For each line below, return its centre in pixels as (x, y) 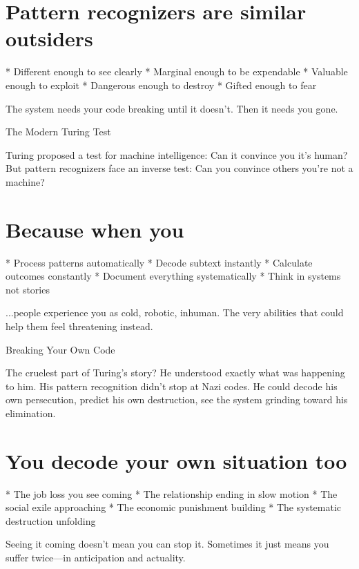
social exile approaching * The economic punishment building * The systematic (174, 507)
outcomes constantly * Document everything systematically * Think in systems (173, 276)
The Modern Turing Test (58, 132)
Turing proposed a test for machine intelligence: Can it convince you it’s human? (177, 154)
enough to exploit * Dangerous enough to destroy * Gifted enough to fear (161, 85)
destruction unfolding (51, 520)
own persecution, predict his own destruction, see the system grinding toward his (177, 399)
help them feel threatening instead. (79, 326)
